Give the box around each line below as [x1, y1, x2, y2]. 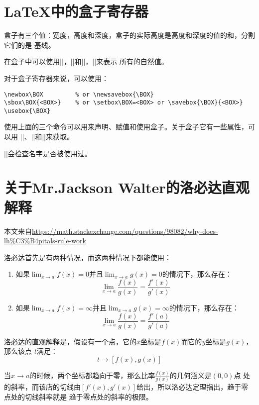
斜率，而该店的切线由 [10, 382, 81, 392]
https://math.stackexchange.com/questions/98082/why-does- [32, 225, 218, 236]
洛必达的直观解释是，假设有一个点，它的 [4, 336, 136, 346]
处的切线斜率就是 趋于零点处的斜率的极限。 [10, 392, 153, 402]
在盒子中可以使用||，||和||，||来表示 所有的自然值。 [4, 56, 168, 67]
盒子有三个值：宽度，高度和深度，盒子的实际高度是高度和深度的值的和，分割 [4, 30, 255, 40]
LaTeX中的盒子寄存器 [4, 1, 148, 21]
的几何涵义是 [169, 370, 212, 381]
